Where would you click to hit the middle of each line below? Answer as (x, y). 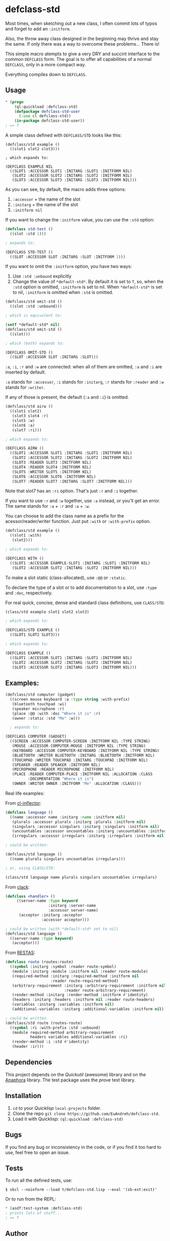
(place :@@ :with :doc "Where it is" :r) (56, 713)
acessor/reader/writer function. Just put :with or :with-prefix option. (78, 521)
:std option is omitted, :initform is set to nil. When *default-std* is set (87, 287)
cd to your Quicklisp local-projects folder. (57, 1108)
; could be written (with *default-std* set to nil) (62, 929)
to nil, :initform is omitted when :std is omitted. (63, 292)
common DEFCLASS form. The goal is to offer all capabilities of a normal (78, 59)
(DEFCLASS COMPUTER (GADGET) (36, 737)
